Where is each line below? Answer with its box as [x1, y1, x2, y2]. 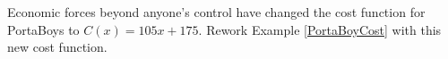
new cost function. [7, 38, 108, 56]
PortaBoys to [7, 20, 80, 38]
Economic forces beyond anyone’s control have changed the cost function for [7, 3, 426, 21]
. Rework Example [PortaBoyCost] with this [198, 20, 442, 38]
